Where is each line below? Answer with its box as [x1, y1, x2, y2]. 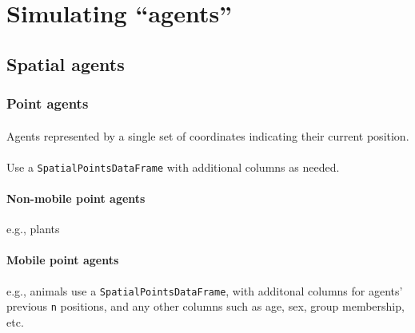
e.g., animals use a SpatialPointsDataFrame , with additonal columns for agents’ [6, 282, 403, 299]
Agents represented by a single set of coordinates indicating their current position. [6, 127, 409, 144]
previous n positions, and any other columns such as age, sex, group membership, [6, 298, 405, 315]
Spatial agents [6, 51, 125, 76]
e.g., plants [6, 220, 60, 237]
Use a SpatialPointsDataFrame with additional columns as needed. [6, 158, 340, 175]
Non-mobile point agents [6, 190, 146, 207]
